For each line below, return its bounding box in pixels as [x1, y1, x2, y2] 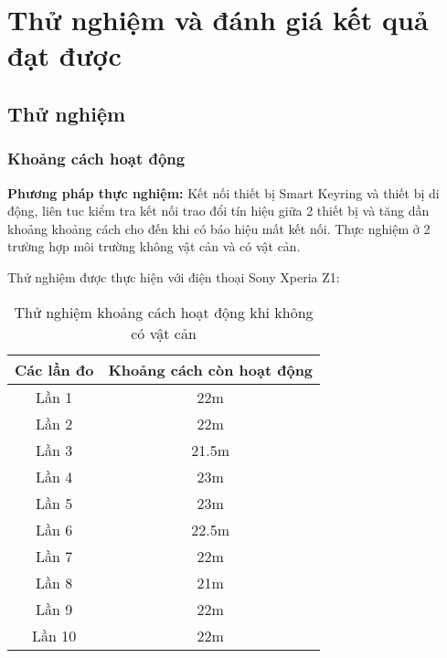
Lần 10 [32, 624, 77, 646]
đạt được [7, 37, 122, 74]
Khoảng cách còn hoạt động [108, 358, 314, 380]
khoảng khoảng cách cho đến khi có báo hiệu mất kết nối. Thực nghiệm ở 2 [7, 218, 431, 238]
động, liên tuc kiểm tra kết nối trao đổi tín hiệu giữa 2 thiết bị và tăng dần [7, 201, 430, 220]
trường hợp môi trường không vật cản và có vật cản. [7, 237, 301, 256]
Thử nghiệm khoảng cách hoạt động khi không [14, 301, 314, 323]
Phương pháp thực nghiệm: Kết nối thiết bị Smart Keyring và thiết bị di [7, 183, 440, 202]
